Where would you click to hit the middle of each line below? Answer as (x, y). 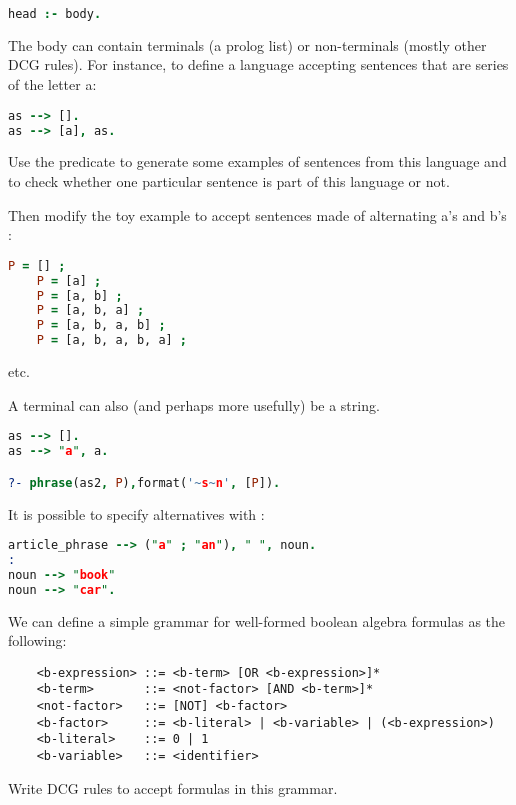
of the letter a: (52, 84)
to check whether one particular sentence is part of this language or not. (229, 181)
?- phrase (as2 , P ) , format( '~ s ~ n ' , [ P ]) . (144, 482)
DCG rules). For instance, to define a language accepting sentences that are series (258, 64)
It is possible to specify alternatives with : (136, 513)
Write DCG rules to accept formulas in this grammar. (173, 787)
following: (37, 640)
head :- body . (55, 14)
